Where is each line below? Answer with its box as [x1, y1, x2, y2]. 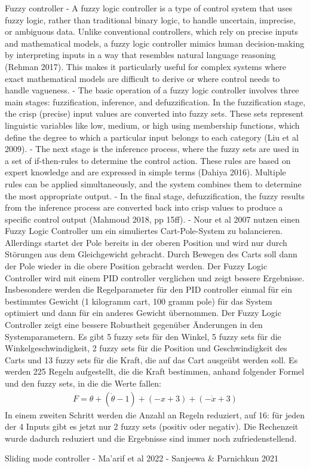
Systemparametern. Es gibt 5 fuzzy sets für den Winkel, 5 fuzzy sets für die [5, 330, 281, 342]
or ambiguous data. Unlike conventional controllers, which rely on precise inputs [5, 25, 298, 38]
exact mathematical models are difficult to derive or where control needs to [5, 72, 280, 84]
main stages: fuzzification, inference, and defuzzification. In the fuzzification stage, [5, 95, 306, 108]
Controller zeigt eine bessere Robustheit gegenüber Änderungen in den [5, 318, 263, 331]
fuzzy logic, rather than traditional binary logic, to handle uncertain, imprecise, [5, 13, 296, 26]
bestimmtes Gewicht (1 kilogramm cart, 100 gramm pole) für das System [5, 294, 272, 307]
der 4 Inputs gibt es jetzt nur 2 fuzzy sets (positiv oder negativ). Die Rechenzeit [5, 420, 299, 433]
